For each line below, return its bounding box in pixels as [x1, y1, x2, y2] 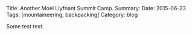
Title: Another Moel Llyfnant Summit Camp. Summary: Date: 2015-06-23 [6, 5, 186, 11]
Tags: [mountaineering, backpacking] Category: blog [6, 11, 138, 18]
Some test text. [6, 23, 44, 30]
